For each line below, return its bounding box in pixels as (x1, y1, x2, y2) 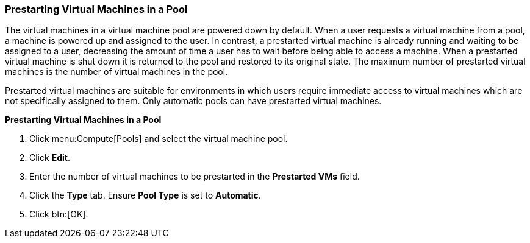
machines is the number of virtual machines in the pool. (5, 66, 228, 77)
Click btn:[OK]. (29, 209, 88, 220)
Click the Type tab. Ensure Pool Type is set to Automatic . (29, 190, 261, 201)
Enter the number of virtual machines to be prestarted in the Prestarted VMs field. (29, 171, 360, 182)
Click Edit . (29, 152, 70, 163)
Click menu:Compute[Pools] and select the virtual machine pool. (29, 133, 288, 144)
